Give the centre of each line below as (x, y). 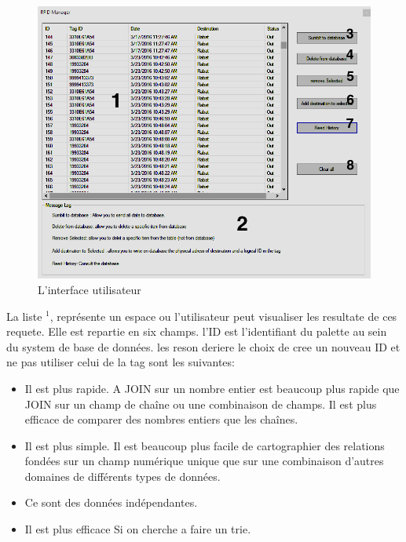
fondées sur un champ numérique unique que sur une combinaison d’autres (204, 461)
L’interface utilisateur (90, 289)
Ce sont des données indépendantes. (111, 502)
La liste (24, 316)
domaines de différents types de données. (123, 476)
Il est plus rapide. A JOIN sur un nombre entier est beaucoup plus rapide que (212, 388)
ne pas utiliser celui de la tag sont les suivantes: (121, 362)
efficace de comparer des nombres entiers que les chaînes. (161, 419)
